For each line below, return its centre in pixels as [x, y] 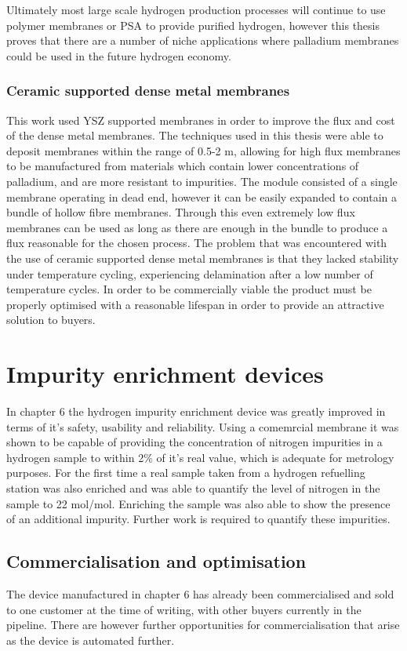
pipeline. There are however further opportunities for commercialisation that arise [203, 625]
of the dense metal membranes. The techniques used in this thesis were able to [195, 135]
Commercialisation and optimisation [156, 561]
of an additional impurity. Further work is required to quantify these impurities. [198, 519]
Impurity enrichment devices [165, 374]
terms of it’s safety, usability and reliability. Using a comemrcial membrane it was [203, 426]
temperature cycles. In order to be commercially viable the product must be [189, 289]
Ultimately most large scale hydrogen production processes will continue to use [196, 9]
